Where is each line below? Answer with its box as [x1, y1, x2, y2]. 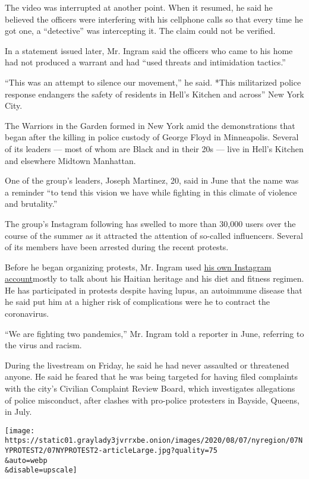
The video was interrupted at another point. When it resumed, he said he [5, 1, 273, 13]
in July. [5, 405, 32, 418]
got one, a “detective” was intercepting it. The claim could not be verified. [5, 24, 276, 37]
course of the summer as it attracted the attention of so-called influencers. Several [5, 229, 303, 241]
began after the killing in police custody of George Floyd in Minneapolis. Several [5, 131, 299, 143]
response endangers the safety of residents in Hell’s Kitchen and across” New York [5, 87, 304, 100]
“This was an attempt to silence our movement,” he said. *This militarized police [5, 75, 301, 88]
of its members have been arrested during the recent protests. [5, 241, 229, 253]
